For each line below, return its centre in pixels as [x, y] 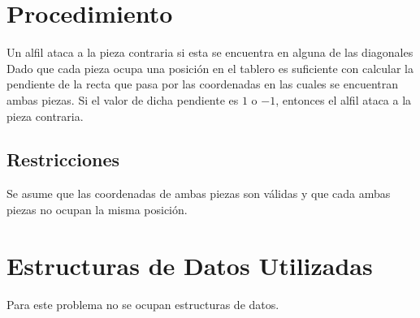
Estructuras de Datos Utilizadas [190, 265]
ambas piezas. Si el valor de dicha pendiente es [123, 99]
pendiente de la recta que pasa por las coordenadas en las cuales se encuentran [203, 84]
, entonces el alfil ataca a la [344, 99]
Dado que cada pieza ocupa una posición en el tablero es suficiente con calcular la [210, 68]
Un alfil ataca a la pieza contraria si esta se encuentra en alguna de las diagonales [210, 52]
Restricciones [63, 159]
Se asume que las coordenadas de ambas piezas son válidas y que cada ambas [199, 193]
